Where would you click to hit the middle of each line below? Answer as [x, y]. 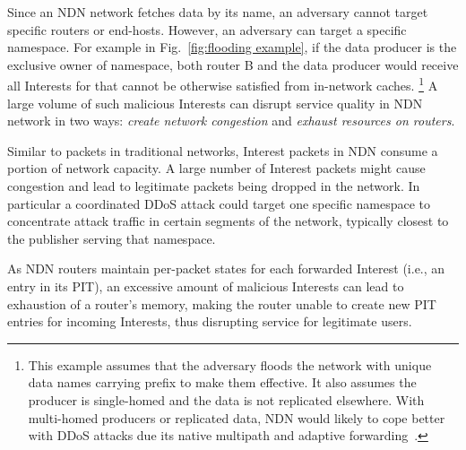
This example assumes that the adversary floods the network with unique [230, 364]
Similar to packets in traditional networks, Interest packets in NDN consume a [223, 150]
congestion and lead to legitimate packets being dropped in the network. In [214, 186]
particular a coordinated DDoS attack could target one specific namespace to [219, 203]
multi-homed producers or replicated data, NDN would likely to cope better [237, 417]
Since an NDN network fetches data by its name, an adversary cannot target [218, 12]
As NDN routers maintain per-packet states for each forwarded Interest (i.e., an [226, 268]
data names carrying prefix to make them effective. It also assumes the [222, 382]
